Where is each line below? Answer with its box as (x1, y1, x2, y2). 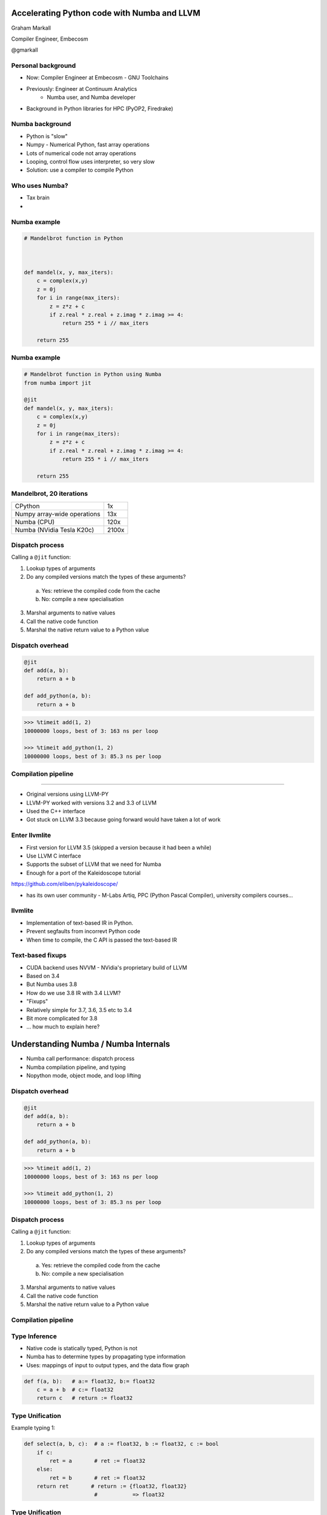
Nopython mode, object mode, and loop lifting (26, 1072, 142, 1079)
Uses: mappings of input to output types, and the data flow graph (26, 1361, 190, 1369)
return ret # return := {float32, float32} (36, 1483, 187, 1490)
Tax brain (26, 194, 50, 201)
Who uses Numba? (11, 182, 68, 190)
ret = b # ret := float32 (49, 1474, 145, 1481)
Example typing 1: (11, 1424, 56, 1431)
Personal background (11, 61, 76, 70)
